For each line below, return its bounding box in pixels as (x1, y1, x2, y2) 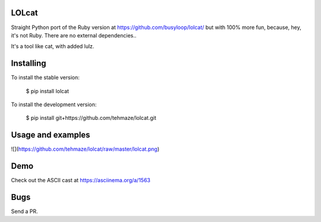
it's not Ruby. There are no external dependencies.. (11, 31, 137, 39)
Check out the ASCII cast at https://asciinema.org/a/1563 (11, 177, 151, 184)
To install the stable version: (11, 74, 80, 81)
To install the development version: (11, 101, 97, 108)
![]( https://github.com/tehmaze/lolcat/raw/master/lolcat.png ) (11, 145, 160, 153)
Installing (11, 58, 47, 68)
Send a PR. (11, 208, 38, 215)
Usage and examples (11, 130, 90, 140)
